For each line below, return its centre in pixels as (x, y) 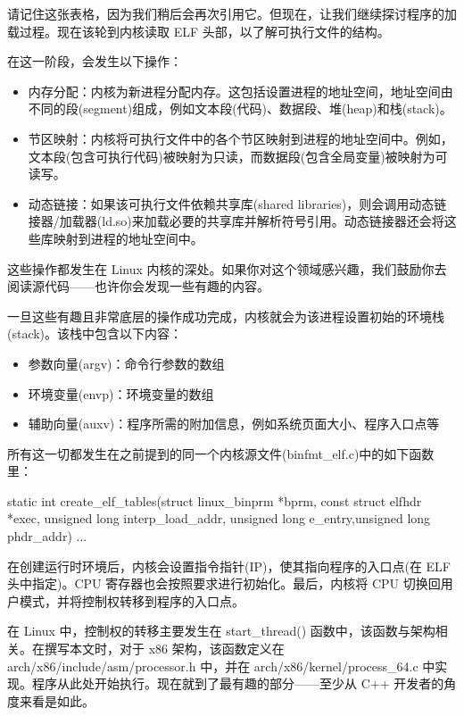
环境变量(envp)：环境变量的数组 (121, 393)
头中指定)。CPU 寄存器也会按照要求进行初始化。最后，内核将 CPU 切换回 (224, 583)
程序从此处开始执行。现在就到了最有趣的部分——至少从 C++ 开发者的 (238, 683)
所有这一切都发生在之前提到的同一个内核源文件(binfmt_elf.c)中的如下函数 (221, 453)
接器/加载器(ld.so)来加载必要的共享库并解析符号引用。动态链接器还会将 (236, 221)
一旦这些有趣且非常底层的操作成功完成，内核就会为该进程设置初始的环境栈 (226, 316)
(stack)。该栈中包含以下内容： (95, 333)
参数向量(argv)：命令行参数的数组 (126, 363)
